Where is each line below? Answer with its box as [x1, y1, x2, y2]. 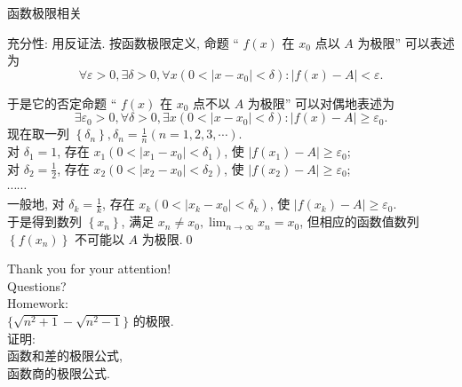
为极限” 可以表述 [357, 33, 455, 51]
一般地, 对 [7, 194, 65, 213]
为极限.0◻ [141, 229, 196, 248]
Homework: [7, 294, 68, 312]
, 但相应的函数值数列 [299, 212, 419, 231]
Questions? [7, 276, 67, 295]
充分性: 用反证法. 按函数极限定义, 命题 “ [7, 33, 239, 51]
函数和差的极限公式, [7, 346, 123, 365]
